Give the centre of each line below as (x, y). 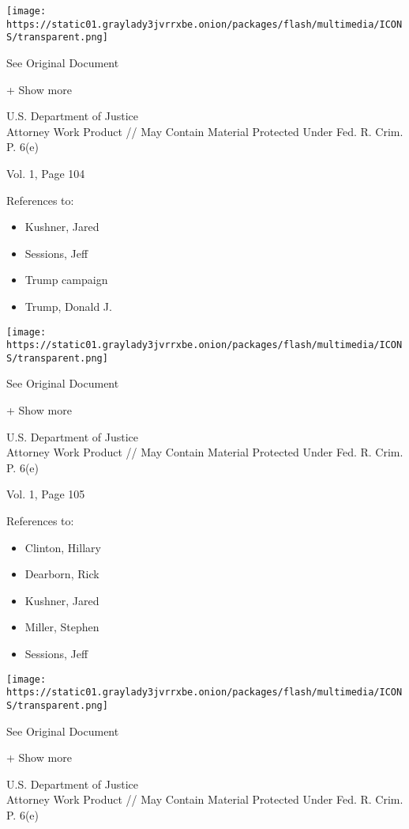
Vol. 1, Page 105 (46, 494)
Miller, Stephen (62, 627)
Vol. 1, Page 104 (46, 173)
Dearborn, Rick (62, 574)
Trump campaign (66, 280)
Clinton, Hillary (63, 547)
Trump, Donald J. (68, 306)
